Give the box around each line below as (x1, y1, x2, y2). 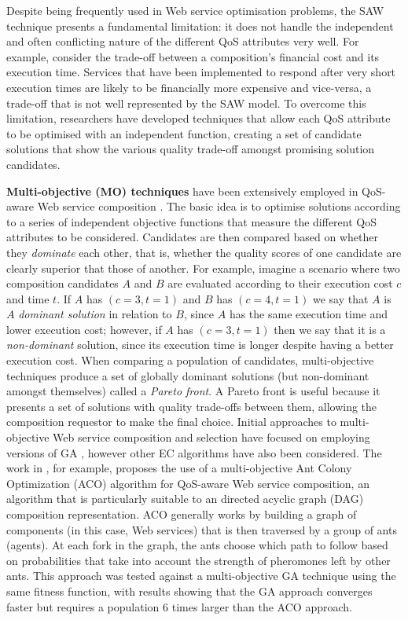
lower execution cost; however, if (6, 321, 162, 337)
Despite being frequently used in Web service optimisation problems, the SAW (6, 2, 384, 18)
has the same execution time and (229, 306, 388, 322)
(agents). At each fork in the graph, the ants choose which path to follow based (6, 537, 388, 553)
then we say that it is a (274, 321, 386, 337)
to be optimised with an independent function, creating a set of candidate (6, 125, 362, 141)
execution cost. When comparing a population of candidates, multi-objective (6, 352, 374, 369)
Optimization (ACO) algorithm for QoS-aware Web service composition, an (6, 475, 369, 491)
